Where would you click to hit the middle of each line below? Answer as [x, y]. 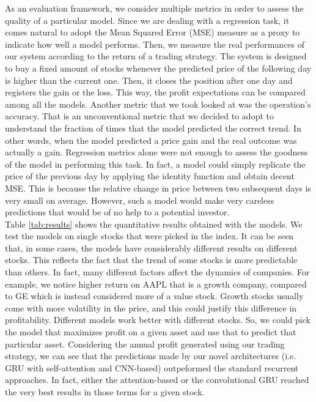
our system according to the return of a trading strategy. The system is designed [156, 56]
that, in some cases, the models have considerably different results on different [151, 248]
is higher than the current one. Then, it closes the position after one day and [149, 80]
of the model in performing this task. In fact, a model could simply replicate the [155, 164]
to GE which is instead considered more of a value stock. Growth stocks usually [154, 296]
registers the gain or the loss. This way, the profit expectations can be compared [155, 92]
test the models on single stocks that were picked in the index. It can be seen [149, 236]
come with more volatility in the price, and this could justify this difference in [151, 307]
